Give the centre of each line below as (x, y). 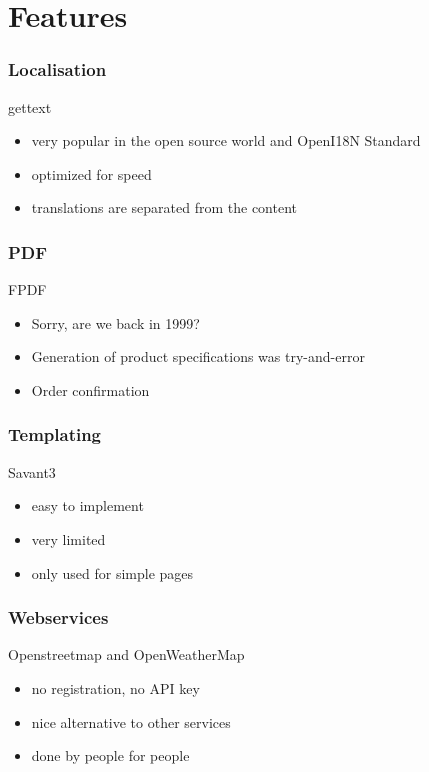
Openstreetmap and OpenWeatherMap (126, 654)
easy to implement (87, 505)
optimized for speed (91, 173)
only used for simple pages (112, 572)
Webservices (58, 617)
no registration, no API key (115, 687)
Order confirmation (90, 389)
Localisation (57, 69)
